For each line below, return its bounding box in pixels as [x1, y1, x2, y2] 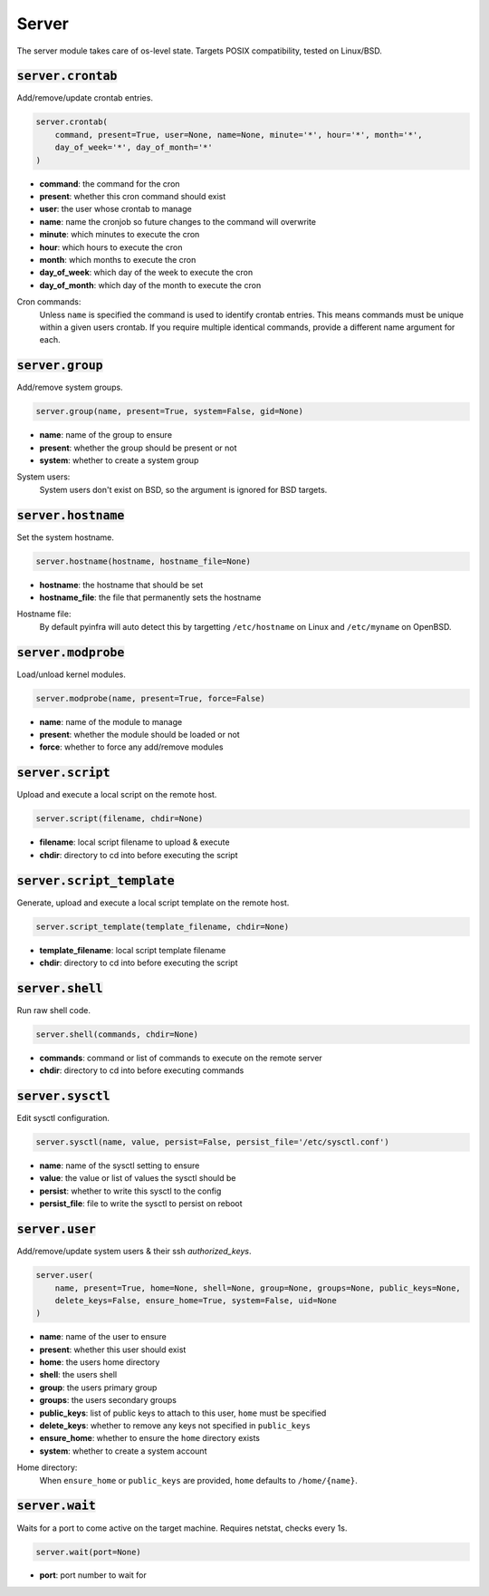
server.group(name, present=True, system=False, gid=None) [35, 406, 303, 417]
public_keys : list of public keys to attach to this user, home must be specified [39, 1407, 327, 1418]
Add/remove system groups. [16, 382, 123, 393]
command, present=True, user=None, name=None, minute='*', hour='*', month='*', [54, 130, 423, 140]
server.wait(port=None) [35, 1546, 142, 1557]
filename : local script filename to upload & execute [39, 837, 230, 847]
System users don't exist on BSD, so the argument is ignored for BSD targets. [39, 484, 328, 495]
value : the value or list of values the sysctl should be [39, 1173, 236, 1184]
